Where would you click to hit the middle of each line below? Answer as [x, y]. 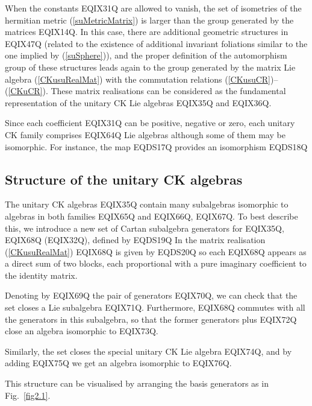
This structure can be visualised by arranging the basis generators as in [137, 383]
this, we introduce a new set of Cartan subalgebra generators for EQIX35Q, [145, 228]
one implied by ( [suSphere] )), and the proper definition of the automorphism [146, 55]
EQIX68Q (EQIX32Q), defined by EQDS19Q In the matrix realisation [135, 240]
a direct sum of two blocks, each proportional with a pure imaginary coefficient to [156, 263]
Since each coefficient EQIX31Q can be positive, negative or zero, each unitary [150, 123]
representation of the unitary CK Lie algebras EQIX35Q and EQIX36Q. [138, 102]
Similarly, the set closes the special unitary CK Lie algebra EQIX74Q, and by [148, 351]
